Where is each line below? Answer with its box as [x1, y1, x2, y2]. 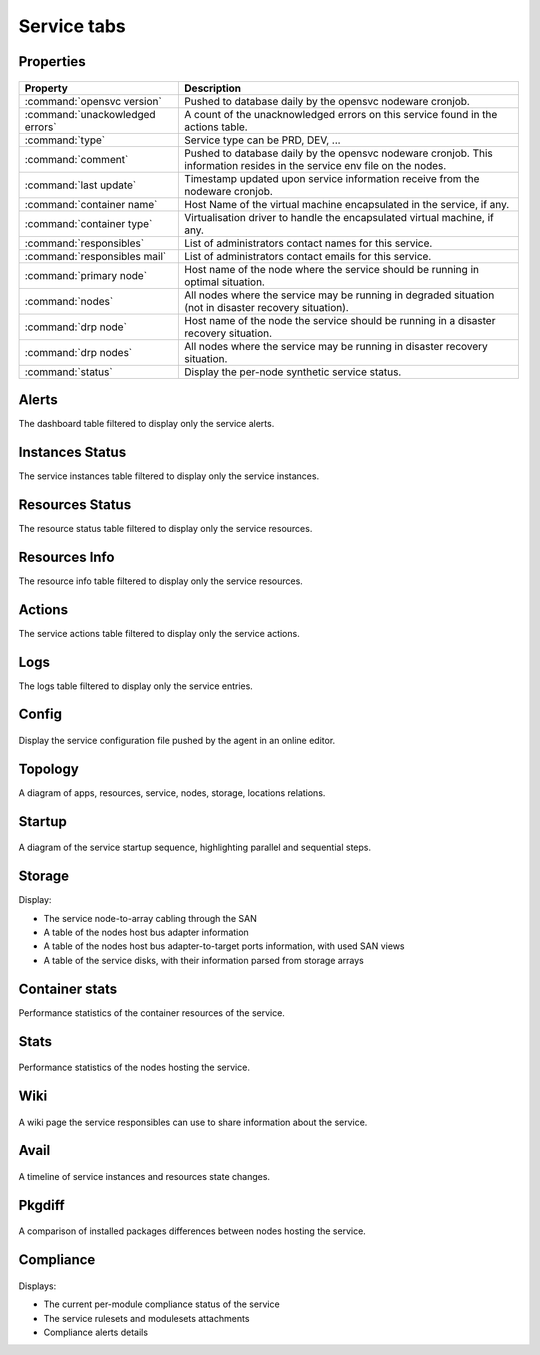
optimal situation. [184, 275, 265, 289]
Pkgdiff [18, 1196, 65, 1214]
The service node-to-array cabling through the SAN [43, 912, 257, 924]
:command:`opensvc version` [24, 94, 162, 108]
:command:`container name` [24, 197, 158, 211]
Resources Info [18, 548, 115, 565]
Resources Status [18, 496, 132, 513]
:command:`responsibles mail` [24, 249, 167, 263]
